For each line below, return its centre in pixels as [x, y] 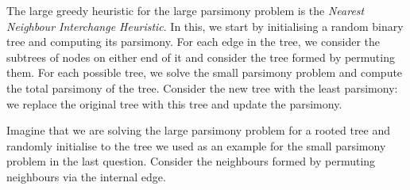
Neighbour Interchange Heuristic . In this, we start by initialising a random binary [205, 26]
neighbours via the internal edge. [86, 176]
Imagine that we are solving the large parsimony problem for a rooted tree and [199, 130]
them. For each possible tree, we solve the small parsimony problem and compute [205, 72]
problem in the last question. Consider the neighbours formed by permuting [191, 161]
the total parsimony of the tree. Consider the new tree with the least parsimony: [202, 87]
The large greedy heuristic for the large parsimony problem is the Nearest [186, 10]
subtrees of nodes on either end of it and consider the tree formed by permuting [201, 57]
